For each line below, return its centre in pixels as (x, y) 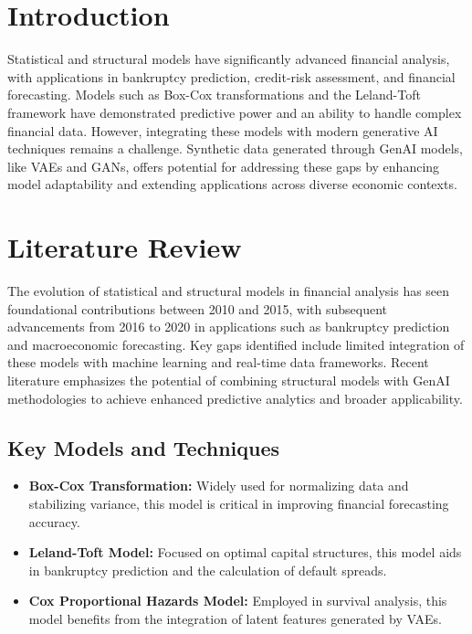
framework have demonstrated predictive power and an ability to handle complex (235, 112)
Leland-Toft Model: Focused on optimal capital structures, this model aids (245, 552)
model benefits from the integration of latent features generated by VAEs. (235, 618)
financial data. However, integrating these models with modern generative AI (223, 130)
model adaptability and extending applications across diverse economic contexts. (232, 184)
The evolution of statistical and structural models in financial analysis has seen (229, 291)
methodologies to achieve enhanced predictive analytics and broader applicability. (235, 398)
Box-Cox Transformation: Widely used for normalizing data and (219, 486)
